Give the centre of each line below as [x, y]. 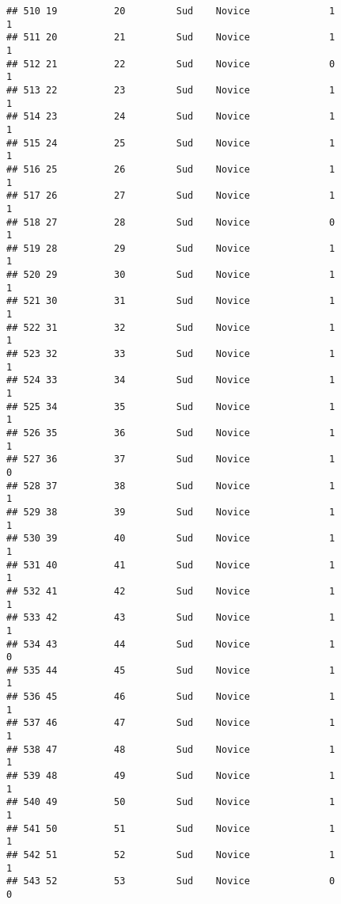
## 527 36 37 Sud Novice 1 [171, 460]
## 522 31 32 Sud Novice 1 [171, 327]
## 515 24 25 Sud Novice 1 [171, 143]
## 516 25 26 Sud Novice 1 [171, 169]
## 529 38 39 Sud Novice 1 [171, 512]
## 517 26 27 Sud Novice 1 [171, 196]
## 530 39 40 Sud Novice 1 [171, 539]
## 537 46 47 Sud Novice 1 [171, 723]
